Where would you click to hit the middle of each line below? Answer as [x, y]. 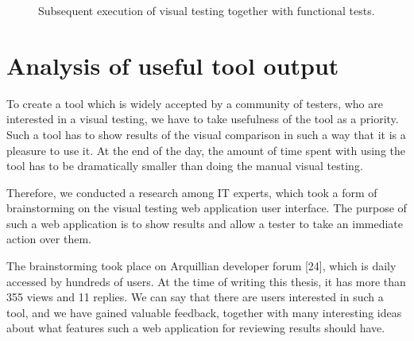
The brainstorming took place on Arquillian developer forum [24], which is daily [201, 266]
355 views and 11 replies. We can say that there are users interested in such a [195, 297]
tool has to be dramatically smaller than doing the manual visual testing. [185, 166]
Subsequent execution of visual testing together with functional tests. [207, 10]
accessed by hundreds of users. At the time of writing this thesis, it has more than [206, 281]
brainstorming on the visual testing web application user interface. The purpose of [207, 208]
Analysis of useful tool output [173, 65]
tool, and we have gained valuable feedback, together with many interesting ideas [204, 312]
